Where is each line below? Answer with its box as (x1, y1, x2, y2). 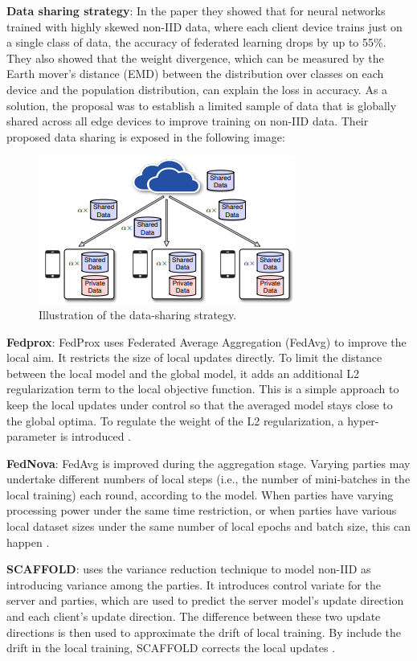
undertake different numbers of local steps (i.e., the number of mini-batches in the (6, 470, 411, 487)
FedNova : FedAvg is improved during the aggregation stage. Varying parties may (6, 454, 411, 471)
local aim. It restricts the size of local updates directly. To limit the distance (6, 349, 382, 366)
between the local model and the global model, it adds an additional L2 (6, 364, 359, 381)
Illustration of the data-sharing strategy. (39, 306, 237, 322)
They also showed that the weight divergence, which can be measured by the (6, 49, 384, 66)
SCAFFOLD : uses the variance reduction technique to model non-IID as (6, 560, 371, 577)
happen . (6, 533, 50, 550)
